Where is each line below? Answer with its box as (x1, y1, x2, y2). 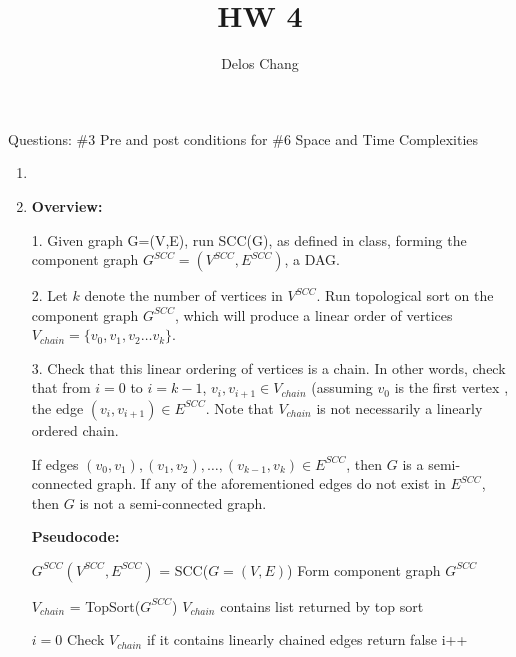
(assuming (311, 377, 373, 398)
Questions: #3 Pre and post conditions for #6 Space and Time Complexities (8, 128, 479, 149)
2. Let (31, 285, 68, 306)
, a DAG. (284, 249, 340, 270)
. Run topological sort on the (316, 285, 494, 306)
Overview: (31, 195, 103, 216)
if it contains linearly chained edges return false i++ (146, 629, 468, 650)
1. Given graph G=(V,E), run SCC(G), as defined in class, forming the (31, 229, 467, 250)
